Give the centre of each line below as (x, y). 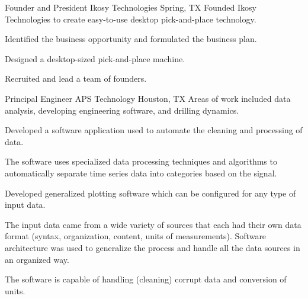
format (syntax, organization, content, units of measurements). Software (136, 236)
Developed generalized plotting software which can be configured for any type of (150, 193)
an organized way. (37, 259)
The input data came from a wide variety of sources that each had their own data (153, 224)
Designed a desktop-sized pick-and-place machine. (95, 58)
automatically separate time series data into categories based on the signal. (141, 173)
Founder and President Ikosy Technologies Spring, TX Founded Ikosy (131, 7)
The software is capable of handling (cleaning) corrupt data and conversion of (146, 279)
